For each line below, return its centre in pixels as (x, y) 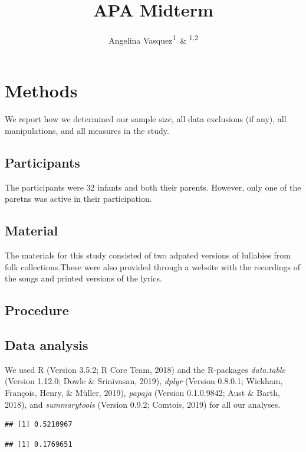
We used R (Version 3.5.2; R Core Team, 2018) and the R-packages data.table (145, 369)
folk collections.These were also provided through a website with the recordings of (153, 266)
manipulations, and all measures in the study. (87, 130)
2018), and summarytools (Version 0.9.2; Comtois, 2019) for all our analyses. (143, 404)
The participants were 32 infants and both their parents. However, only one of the (153, 187)
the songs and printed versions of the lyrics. (83, 278)
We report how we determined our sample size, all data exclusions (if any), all (146, 119)
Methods (41, 91)
